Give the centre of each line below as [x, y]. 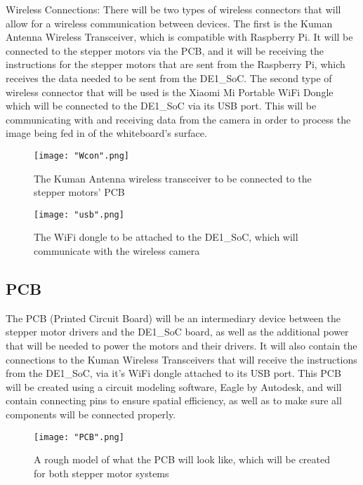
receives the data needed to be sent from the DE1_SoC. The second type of [169, 78]
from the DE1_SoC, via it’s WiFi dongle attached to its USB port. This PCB [173, 373]
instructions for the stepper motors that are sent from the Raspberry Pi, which [176, 64]
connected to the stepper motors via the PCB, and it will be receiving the [165, 50]
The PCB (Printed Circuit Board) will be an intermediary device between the [173, 318]
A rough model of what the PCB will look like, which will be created [182, 459]
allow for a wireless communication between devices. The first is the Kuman [169, 23]
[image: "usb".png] [79, 214]
